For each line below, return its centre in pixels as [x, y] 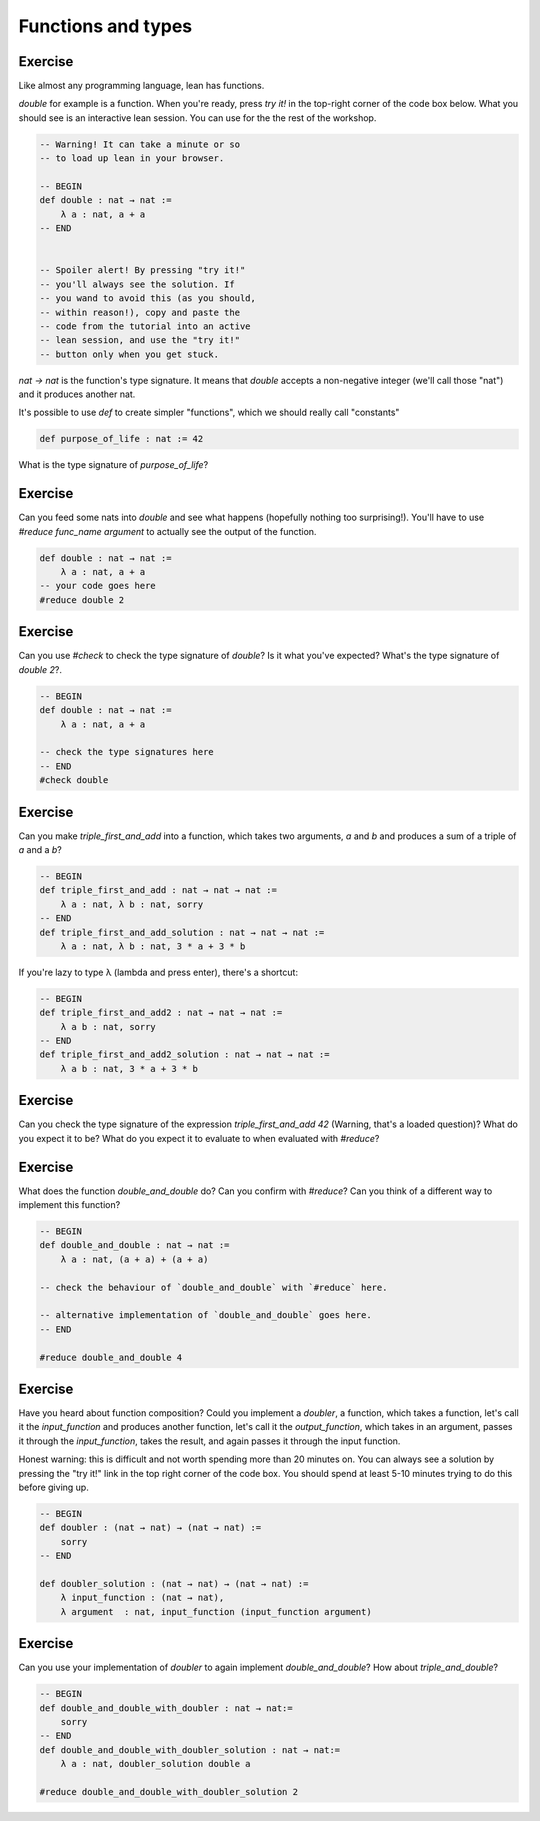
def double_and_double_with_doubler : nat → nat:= [166, 1708]
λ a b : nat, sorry [108, 1026]
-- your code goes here [98, 586]
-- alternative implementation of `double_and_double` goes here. [205, 1315]
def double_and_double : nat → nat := [134, 1245]
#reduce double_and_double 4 [111, 1357]
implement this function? [69, 1205]
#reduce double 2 [82, 599]
